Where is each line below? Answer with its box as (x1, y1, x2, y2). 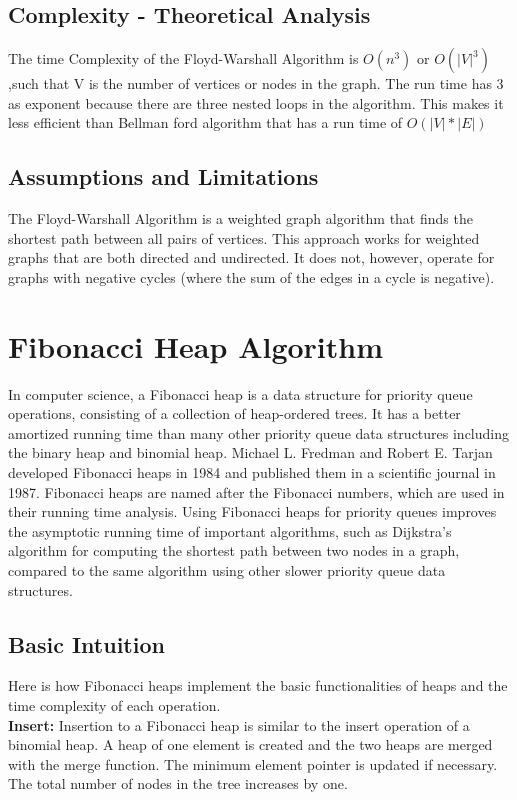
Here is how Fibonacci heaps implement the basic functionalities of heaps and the (8, 675, 508, 696)
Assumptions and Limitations (8, 161, 319, 192)
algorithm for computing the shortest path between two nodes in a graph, (8, 540, 460, 561)
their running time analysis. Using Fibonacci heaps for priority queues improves (8, 501, 497, 522)
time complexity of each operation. (8, 695, 221, 716)
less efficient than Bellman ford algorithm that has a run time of (8, 112, 403, 133)
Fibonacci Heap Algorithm (8, 325, 384, 366)
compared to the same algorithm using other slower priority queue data (8, 560, 446, 581)
